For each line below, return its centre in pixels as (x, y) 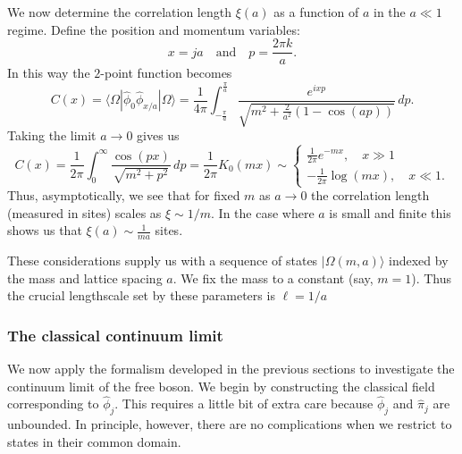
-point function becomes (166, 73)
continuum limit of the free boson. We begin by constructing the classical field (221, 386)
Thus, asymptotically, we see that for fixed (124, 195)
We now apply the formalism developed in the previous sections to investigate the (231, 369)
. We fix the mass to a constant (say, (273, 277)
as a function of (316, 12)
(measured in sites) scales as (84, 212)
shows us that (45, 230)
